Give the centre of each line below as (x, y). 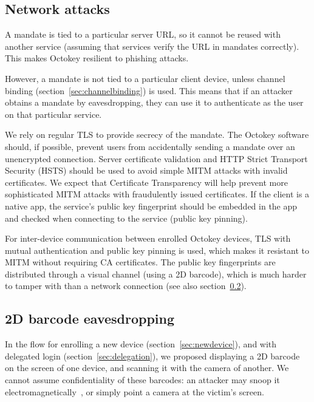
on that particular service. (53, 114)
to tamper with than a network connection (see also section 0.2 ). (126, 286)
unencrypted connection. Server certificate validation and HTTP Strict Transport (156, 158)
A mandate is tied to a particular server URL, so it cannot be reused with (143, 34)
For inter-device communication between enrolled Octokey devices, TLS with (148, 238)
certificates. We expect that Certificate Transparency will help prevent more (146, 182)
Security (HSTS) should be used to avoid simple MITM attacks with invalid (146, 170)
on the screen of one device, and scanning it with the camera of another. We (147, 368)
